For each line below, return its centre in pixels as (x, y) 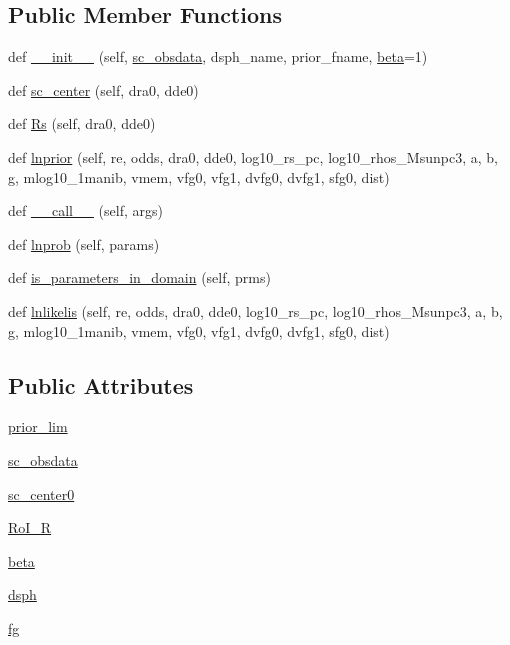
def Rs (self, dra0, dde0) (82, 123)
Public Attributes (101, 384)
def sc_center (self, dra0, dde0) (103, 89)
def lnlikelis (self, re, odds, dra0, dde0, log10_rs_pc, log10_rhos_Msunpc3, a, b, (255, 310)
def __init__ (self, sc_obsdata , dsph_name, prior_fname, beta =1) (218, 56)
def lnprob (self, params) (84, 243)
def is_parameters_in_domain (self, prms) (139, 277)
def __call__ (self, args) (85, 210)
